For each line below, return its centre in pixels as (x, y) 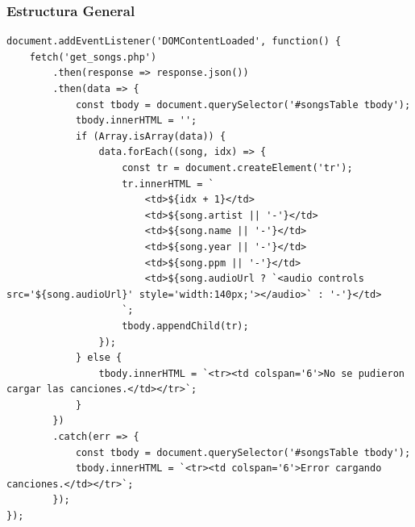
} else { (99, 358)
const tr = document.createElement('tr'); (237, 167)
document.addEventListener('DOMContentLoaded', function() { (174, 42)
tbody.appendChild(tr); (185, 326)
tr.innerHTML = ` (168, 184)
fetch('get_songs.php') (93, 57)
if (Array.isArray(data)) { (151, 136)
